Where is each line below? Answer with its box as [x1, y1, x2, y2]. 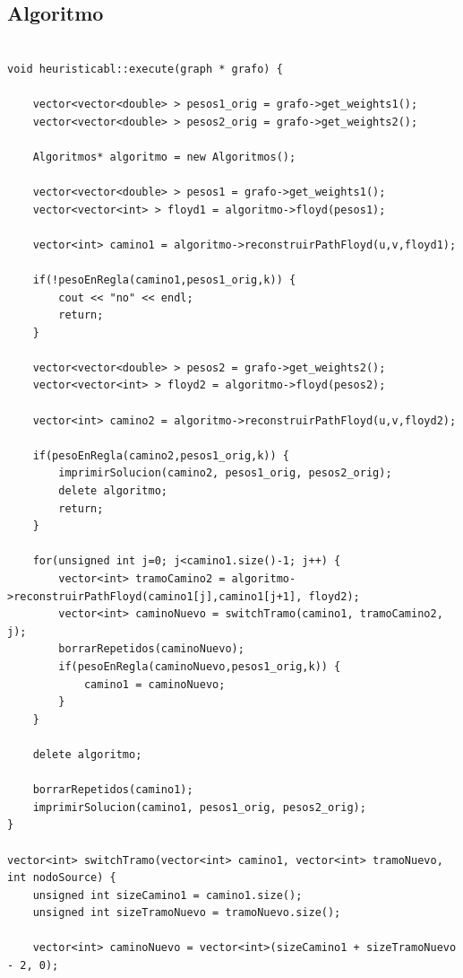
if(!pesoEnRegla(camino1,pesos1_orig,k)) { [32, 273, 296, 286]
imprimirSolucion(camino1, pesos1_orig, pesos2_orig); [32, 800, 366, 814]
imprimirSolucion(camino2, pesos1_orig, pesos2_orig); [58, 467, 392, 480]
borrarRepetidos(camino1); [32, 783, 193, 797]
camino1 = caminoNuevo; [83, 677, 226, 691]
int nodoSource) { [7, 871, 116, 885]
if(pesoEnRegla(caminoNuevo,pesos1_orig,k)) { [58, 659, 341, 673]
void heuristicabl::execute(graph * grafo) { [7, 62, 283, 75]
